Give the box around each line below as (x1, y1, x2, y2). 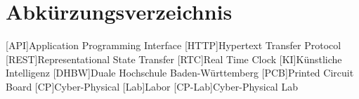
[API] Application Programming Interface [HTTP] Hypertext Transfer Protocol (6, 38, 341, 53)
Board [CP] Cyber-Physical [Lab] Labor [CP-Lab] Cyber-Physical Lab (6, 79, 298, 93)
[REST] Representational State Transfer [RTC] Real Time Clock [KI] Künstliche (6, 51, 342, 66)
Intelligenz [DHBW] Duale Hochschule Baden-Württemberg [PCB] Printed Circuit (6, 65, 354, 80)
